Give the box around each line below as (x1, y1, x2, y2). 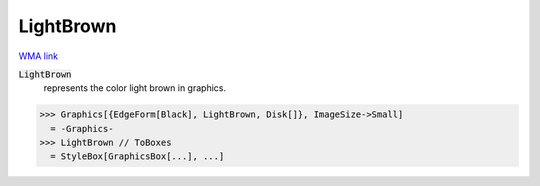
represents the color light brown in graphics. (43, 82, 227, 94)
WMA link (18, 50, 59, 62)
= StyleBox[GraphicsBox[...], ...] (50, 151, 225, 162)
